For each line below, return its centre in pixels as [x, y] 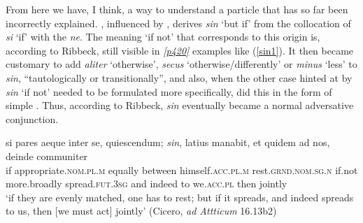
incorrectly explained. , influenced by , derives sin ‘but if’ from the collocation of [178, 23]
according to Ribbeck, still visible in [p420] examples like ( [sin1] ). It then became [180, 50]
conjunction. [32, 118]
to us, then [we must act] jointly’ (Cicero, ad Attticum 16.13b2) [141, 211]
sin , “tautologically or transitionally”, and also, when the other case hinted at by [179, 77]
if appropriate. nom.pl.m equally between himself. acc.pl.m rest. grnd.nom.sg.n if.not [182, 170]
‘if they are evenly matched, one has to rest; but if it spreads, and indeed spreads [180, 197]
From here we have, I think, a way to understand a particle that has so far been [177, 9]
